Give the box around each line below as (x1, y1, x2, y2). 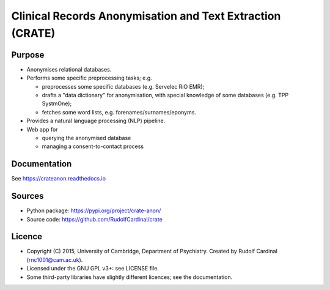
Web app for (26, 125, 58, 133)
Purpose (11, 50, 45, 60)
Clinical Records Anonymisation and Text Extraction (11, 9, 281, 23)
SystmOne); (42, 100, 72, 107)
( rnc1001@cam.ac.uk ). (26, 256, 83, 263)
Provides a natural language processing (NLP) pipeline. (26, 117, 166, 125)
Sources (11, 191, 44, 201)
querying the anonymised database (42, 134, 131, 141)
